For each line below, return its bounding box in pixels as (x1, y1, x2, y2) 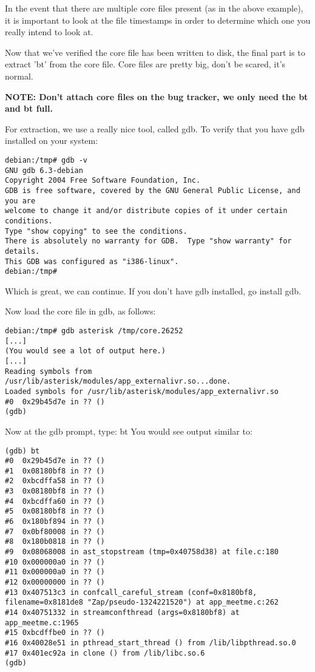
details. (5, 246, 40, 256)
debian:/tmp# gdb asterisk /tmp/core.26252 (5, 327, 183, 335)
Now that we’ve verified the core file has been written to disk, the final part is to (5, 46, 305, 58)
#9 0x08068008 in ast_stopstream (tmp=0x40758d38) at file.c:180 (5, 548, 279, 557)
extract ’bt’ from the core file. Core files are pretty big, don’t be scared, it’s (5, 58, 286, 70)
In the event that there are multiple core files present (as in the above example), (5, 2, 303, 14)
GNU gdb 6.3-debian (5, 166, 83, 175)
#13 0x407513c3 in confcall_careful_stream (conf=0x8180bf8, (5, 588, 257, 597)
